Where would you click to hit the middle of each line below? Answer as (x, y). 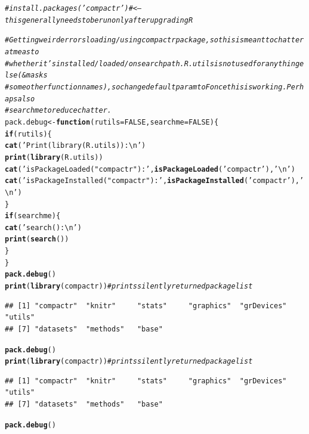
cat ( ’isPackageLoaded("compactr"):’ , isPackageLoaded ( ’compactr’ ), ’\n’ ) (150, 169)
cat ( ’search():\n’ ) (43, 227)
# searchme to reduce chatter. (58, 111)
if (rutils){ (28, 134)
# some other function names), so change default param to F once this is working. (146, 87)
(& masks (33, 75)
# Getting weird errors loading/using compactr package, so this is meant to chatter (154, 40)
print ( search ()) (37, 239)
